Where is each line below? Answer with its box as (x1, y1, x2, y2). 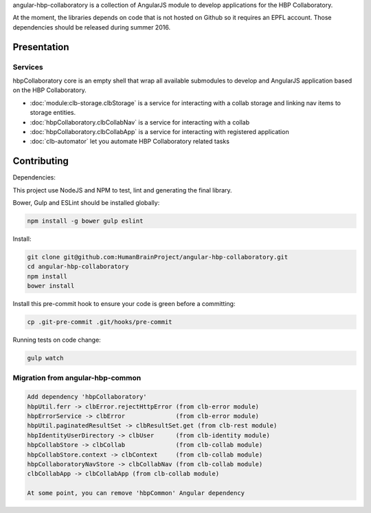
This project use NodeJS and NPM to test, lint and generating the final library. (12, 186, 233, 194)
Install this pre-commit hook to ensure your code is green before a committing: (12, 300, 236, 308)
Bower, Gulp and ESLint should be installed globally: (12, 198, 160, 206)
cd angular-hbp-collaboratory (27, 263, 129, 271)
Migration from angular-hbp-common (12, 373, 142, 383)
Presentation (12, 41, 69, 53)
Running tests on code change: (12, 336, 101, 344)
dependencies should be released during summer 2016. (12, 23, 171, 31)
